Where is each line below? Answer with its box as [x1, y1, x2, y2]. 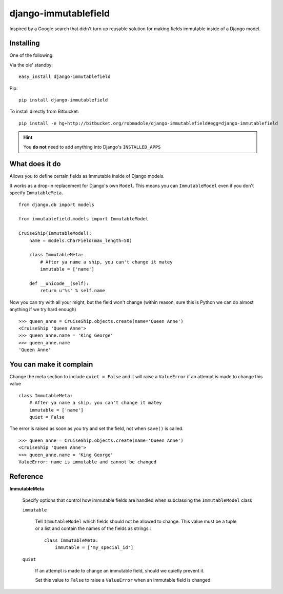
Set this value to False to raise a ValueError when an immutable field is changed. [35, 577, 212, 583]
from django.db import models [18, 201, 95, 208]
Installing [9, 39, 41, 48]
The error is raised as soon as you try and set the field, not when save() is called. [9, 425, 184, 432]
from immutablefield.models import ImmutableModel [18, 216, 149, 222]
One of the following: [9, 52, 54, 58]
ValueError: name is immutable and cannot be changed [18, 459, 156, 465]
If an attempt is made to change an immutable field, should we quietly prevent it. [35, 567, 205, 573]
